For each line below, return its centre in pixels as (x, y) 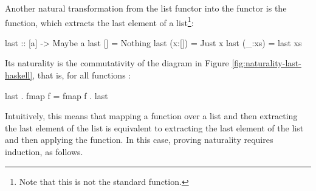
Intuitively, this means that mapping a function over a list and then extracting (151, 116)
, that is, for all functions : (82, 75)
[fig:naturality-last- (266, 63)
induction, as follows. (44, 151)
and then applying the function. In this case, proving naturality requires (139, 140)
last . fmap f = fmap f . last (57, 95)
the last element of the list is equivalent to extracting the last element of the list (154, 127)
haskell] (19, 75)
